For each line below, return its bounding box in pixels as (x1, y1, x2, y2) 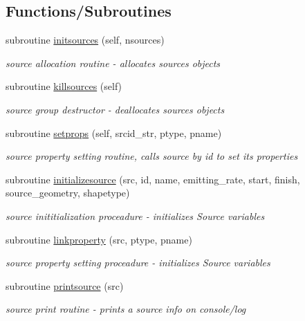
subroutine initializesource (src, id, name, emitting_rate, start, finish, (6, 172, 300, 186)
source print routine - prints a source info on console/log (6, 302, 246, 316)
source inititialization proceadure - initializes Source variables (6, 208, 265, 223)
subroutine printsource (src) (6, 278, 124, 293)
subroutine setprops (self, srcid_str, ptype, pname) (6, 125, 222, 140)
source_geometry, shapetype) (6, 185, 130, 200)
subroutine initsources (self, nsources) (6, 33, 165, 47)
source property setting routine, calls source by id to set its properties (6, 149, 298, 163)
